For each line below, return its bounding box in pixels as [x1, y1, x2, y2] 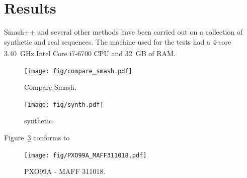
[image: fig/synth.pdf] [24, 101, 104, 108]
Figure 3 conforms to [4, 132, 70, 143]
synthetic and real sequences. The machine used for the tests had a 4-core [4, 36, 231, 47]
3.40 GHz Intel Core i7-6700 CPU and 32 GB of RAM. [4, 48, 176, 58]
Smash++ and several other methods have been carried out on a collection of [4, 27, 243, 37]
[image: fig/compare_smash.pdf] [24, 67, 132, 75]
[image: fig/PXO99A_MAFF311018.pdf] [24, 151, 147, 159]
